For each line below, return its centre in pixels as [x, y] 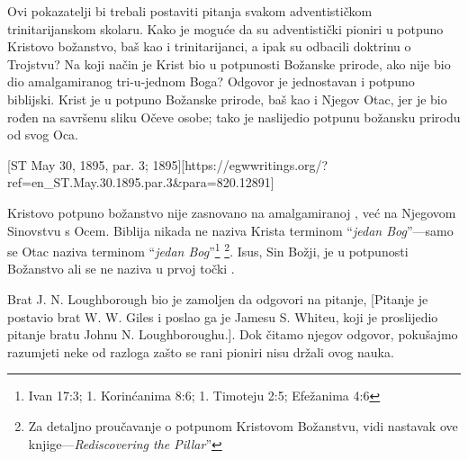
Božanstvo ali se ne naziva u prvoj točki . [121, 269]
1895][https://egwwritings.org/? [240, 164]
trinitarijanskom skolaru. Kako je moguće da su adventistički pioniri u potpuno [225, 28]
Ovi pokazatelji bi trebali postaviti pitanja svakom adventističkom [190, 11]
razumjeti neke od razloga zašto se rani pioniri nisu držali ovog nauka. [201, 351]
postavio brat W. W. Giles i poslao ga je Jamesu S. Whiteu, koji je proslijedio [223, 316]
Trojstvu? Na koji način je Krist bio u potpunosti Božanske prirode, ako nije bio [229, 63]
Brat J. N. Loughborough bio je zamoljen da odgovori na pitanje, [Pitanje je [218, 298]
